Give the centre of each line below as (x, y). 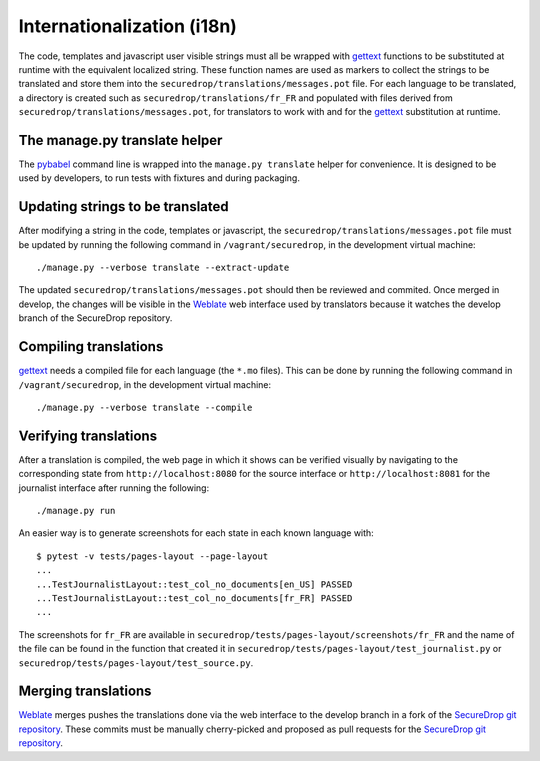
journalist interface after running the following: (114, 487)
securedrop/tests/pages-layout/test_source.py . (136, 662)
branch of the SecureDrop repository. (95, 318)
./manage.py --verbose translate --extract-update (163, 268)
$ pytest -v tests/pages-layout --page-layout (152, 556)
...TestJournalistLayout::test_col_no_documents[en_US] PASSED (194, 584)
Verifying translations (88, 435)
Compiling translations (91, 346)
